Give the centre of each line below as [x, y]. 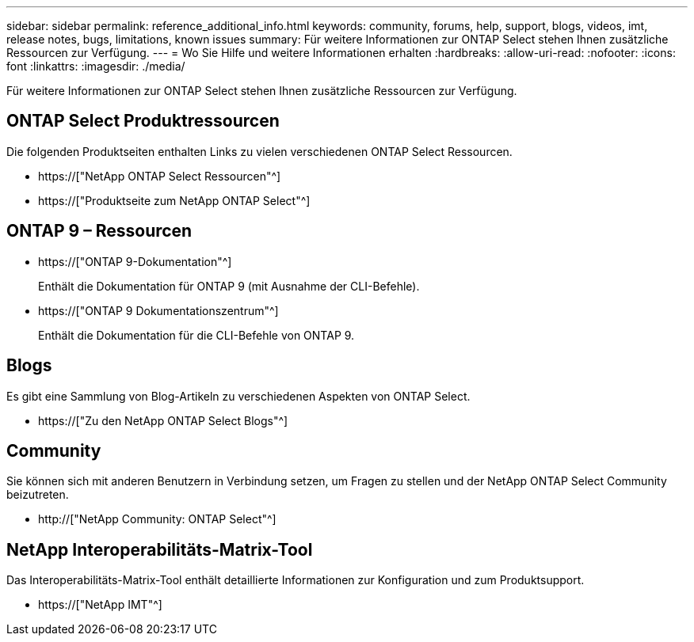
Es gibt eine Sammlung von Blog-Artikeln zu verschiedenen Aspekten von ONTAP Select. [238, 396]
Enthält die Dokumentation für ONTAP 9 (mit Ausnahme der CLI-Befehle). [229, 286]
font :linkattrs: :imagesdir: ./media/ [96, 66]
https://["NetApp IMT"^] [100, 605]
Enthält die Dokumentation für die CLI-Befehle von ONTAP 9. [196, 335]
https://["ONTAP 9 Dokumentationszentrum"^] [158, 310]
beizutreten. [38, 495]
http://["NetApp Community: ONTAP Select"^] [157, 519]
